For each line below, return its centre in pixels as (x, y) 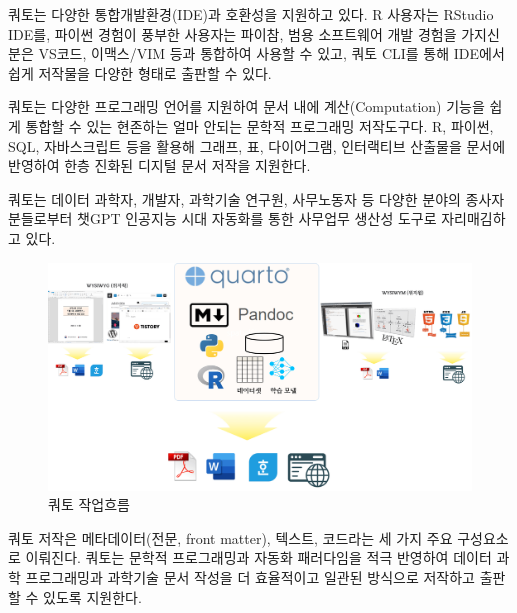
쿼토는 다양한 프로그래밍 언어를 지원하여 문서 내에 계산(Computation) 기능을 (246, 106)
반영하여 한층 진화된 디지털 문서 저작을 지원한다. (159, 165)
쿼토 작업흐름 (89, 504)
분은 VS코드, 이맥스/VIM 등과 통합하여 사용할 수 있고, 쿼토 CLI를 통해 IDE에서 (256, 53)
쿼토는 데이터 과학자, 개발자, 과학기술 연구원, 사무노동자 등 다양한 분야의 (234, 198)
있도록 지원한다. (92, 596)
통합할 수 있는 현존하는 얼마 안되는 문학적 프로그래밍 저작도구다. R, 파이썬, (259, 125)
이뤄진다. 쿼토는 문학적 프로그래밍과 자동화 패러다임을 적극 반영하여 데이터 (258, 557)
